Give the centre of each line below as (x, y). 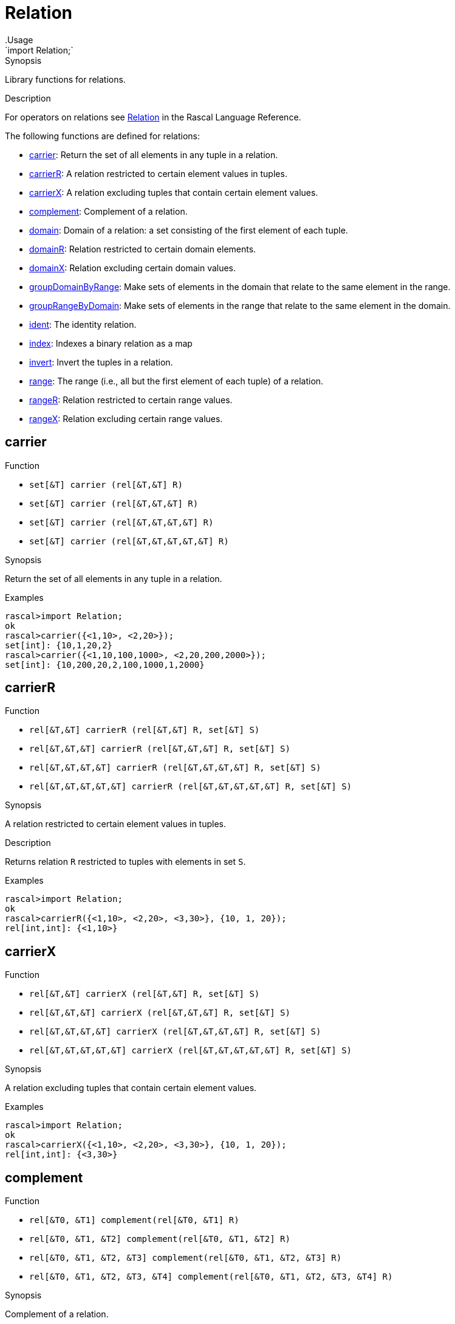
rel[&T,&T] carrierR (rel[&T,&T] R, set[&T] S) (145, 730)
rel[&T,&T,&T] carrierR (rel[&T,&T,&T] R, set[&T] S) (160, 749)
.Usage (19, 40)
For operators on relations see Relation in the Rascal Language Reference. (153, 117)
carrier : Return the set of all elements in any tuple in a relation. (154, 154)
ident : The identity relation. (83, 324)
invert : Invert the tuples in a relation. (101, 362)
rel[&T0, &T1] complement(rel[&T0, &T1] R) (134, 1220)
